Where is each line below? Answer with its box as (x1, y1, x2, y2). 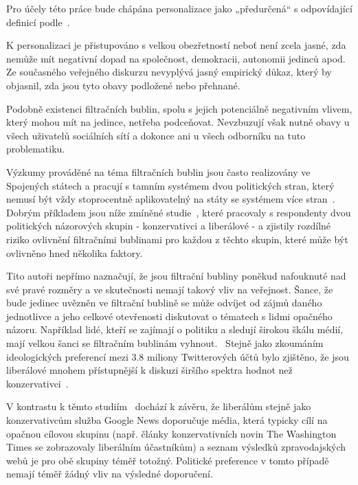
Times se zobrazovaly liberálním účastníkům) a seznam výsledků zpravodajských (6, 440, 346, 454)
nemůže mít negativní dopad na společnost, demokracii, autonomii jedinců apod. (6, 51, 346, 65)
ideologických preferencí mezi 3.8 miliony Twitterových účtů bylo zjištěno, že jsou (6, 349, 349, 363)
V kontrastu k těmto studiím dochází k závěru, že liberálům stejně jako (6, 399, 311, 414)
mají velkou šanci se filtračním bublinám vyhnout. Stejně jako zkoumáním (6, 336, 324, 350)
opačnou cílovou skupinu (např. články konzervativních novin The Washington (6, 426, 337, 440)
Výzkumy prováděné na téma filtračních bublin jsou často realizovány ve (6, 164, 311, 179)
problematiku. (6, 142, 65, 156)
